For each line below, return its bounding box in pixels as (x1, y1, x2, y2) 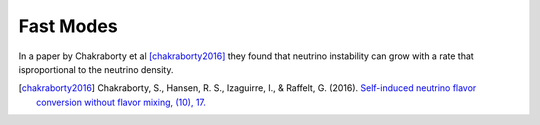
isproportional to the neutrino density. (18, 63, 174, 75)
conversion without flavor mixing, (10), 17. (36, 96, 207, 108)
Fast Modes (18, 15, 119, 37)
